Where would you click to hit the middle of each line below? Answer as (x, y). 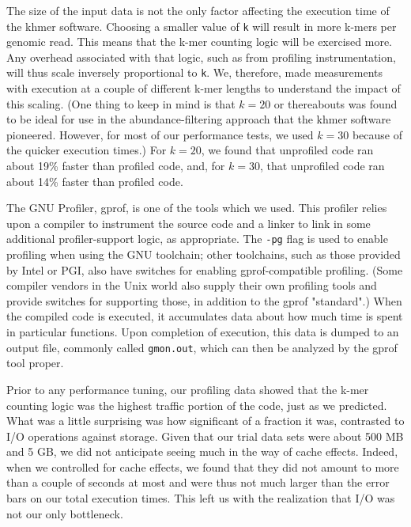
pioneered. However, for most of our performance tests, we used (160, 134)
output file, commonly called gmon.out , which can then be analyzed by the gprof (202, 347)
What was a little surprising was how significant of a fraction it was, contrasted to (205, 421)
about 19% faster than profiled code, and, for (116, 166)
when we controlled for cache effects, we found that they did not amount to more (203, 466)
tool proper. (35, 363)
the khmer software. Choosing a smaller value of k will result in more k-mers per (202, 26)
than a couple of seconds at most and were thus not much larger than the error (198, 482)
